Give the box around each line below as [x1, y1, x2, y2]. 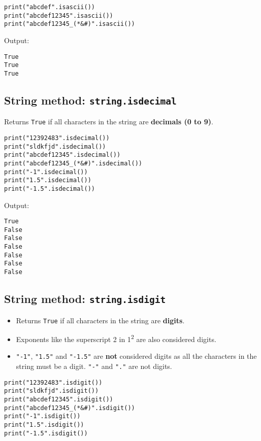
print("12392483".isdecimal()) [4, 134, 110, 142]
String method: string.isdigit [4, 291, 166, 307]
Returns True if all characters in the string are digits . [16, 315, 185, 325]
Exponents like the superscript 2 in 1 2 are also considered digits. [16, 332, 216, 344]
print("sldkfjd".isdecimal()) [4, 143, 106, 150]
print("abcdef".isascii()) [4, 4, 95, 11]
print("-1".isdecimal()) [4, 168, 88, 176]
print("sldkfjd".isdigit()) [4, 387, 99, 395]
